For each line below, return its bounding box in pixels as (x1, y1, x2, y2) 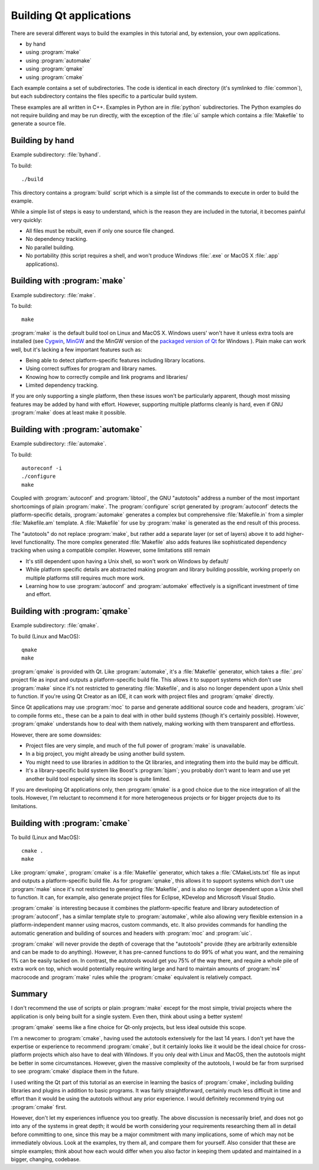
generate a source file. (11, 120, 66, 127)
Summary (11, 989, 48, 999)
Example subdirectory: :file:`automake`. (11, 440, 106, 447)
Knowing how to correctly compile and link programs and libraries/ (25, 373, 188, 380)
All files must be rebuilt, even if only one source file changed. (25, 227, 175, 234)
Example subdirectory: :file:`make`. (11, 291, 96, 298)
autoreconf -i (21, 465, 62, 471)
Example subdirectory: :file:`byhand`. (11, 151, 101, 158)
